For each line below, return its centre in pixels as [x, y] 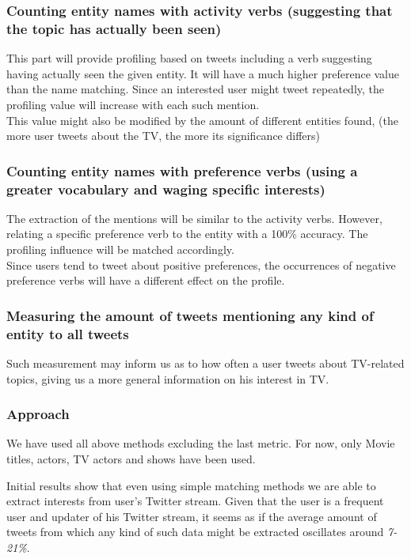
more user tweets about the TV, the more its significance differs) [163, 136]
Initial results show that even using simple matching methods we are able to [191, 485]
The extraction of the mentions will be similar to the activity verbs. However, [194, 218]
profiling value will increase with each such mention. [133, 104]
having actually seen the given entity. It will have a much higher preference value [203, 73]
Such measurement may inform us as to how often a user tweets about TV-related [205, 363]
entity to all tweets [68, 333]
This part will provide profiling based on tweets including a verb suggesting [189, 58]
